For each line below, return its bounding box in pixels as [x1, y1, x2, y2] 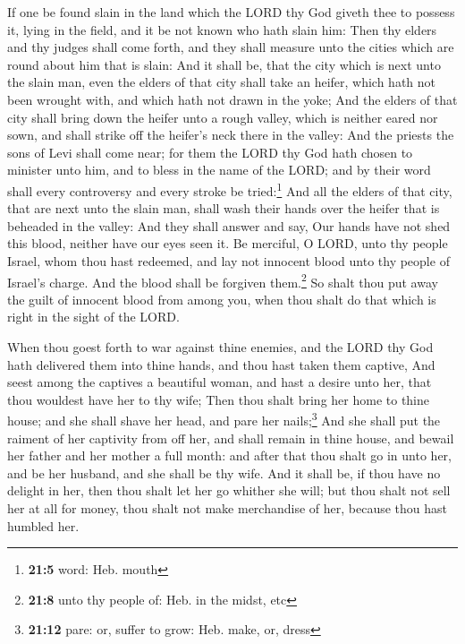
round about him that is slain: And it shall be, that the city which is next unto [7, 55, 441, 73]
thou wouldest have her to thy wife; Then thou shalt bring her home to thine [7, 390, 430, 408]
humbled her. [7, 516, 80, 535]
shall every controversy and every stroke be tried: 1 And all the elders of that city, [7, 178, 452, 200]
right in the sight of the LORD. [7, 307, 180, 326]
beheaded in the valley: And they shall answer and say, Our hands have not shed [7, 216, 451, 235]
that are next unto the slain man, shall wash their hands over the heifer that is [7, 199, 440, 218]
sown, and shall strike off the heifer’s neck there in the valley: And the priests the [7, 125, 454, 144]
